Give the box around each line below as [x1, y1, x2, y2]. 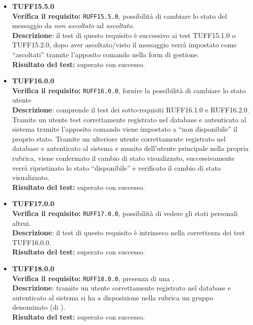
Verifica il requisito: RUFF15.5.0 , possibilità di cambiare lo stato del [12, 10, 227, 21]
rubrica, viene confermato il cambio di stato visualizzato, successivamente [12, 153, 235, 163]
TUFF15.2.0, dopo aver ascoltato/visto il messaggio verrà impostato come [12, 39, 237, 50]
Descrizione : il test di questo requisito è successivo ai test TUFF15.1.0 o [12, 30, 236, 40]
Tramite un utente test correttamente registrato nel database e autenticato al [12, 114, 247, 124]
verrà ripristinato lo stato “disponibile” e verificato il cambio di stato [12, 162, 221, 173]
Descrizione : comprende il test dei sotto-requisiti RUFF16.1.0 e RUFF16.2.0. [12, 105, 250, 115]
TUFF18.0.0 [12, 263, 54, 274]
